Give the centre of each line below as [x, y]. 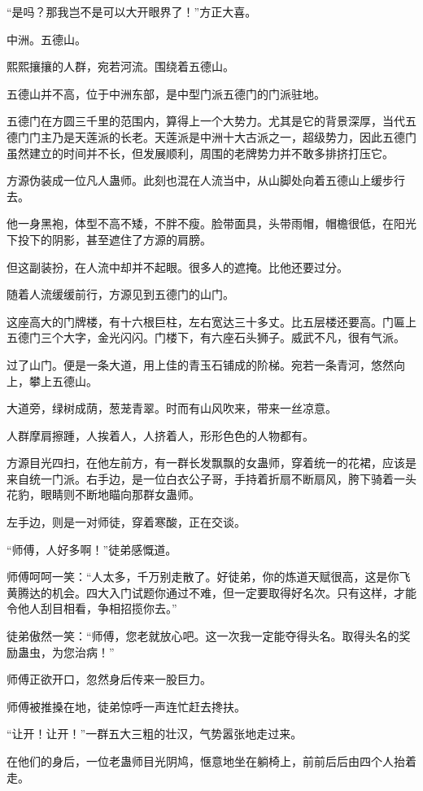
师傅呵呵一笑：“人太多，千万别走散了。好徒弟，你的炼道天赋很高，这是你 [203, 577]
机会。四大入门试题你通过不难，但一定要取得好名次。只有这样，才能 [234, 592]
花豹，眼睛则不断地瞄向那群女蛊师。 [103, 494]
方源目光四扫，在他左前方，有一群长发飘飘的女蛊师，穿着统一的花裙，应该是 [211, 463]
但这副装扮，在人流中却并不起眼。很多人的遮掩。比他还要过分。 [177, 267]
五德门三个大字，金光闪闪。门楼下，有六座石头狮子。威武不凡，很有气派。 [206, 337]
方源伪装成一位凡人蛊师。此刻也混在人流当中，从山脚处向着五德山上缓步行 [206, 180]
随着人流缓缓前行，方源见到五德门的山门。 [120, 294]
